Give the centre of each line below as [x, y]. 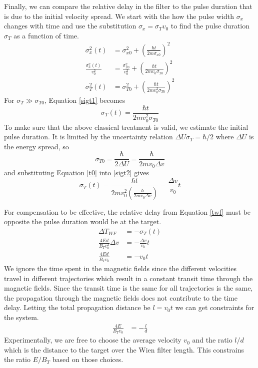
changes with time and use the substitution [70, 26]
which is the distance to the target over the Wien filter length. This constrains [124, 349]
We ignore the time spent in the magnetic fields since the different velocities [120, 268]
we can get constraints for [215, 307]
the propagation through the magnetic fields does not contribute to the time [121, 297]
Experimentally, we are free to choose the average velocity [93, 340]
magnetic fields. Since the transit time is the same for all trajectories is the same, [128, 288]
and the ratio [212, 340]
